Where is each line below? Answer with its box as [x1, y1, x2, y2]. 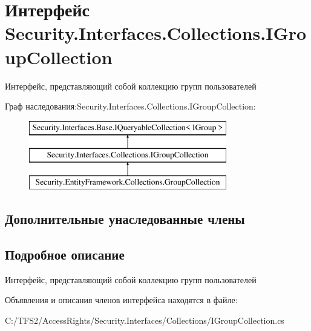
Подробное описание [5, 244, 125, 263]
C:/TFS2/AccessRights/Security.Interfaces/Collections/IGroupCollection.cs [5, 313, 284, 326]
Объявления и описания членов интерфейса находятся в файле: [5, 293, 238, 306]
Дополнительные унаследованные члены [5, 209, 245, 228]
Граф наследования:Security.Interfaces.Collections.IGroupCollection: [5, 100, 256, 113]
